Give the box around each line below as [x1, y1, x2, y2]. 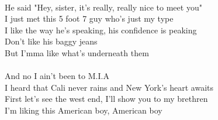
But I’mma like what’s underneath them [5, 46, 149, 59]
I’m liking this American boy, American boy [5, 104, 162, 116]
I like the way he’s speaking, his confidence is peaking [5, 23, 197, 36]
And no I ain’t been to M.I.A [5, 70, 109, 82]
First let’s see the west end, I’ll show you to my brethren [5, 92, 208, 105]
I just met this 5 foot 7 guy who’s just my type [5, 12, 174, 25]
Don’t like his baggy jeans [5, 35, 98, 47]
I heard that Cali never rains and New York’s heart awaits [5, 81, 214, 93]
